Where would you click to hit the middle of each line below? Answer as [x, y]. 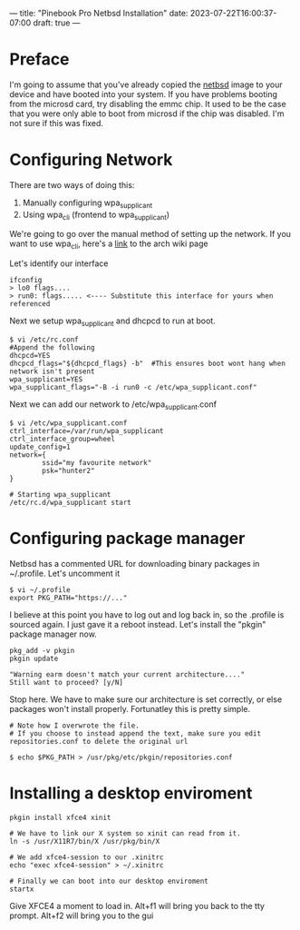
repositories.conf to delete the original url [99, 741]
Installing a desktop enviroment [131, 793]
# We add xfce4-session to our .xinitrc [87, 857]
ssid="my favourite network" [97, 462]
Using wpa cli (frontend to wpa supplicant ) [96, 215]
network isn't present [52, 371]
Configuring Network [91, 160]
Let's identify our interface [59, 263]
